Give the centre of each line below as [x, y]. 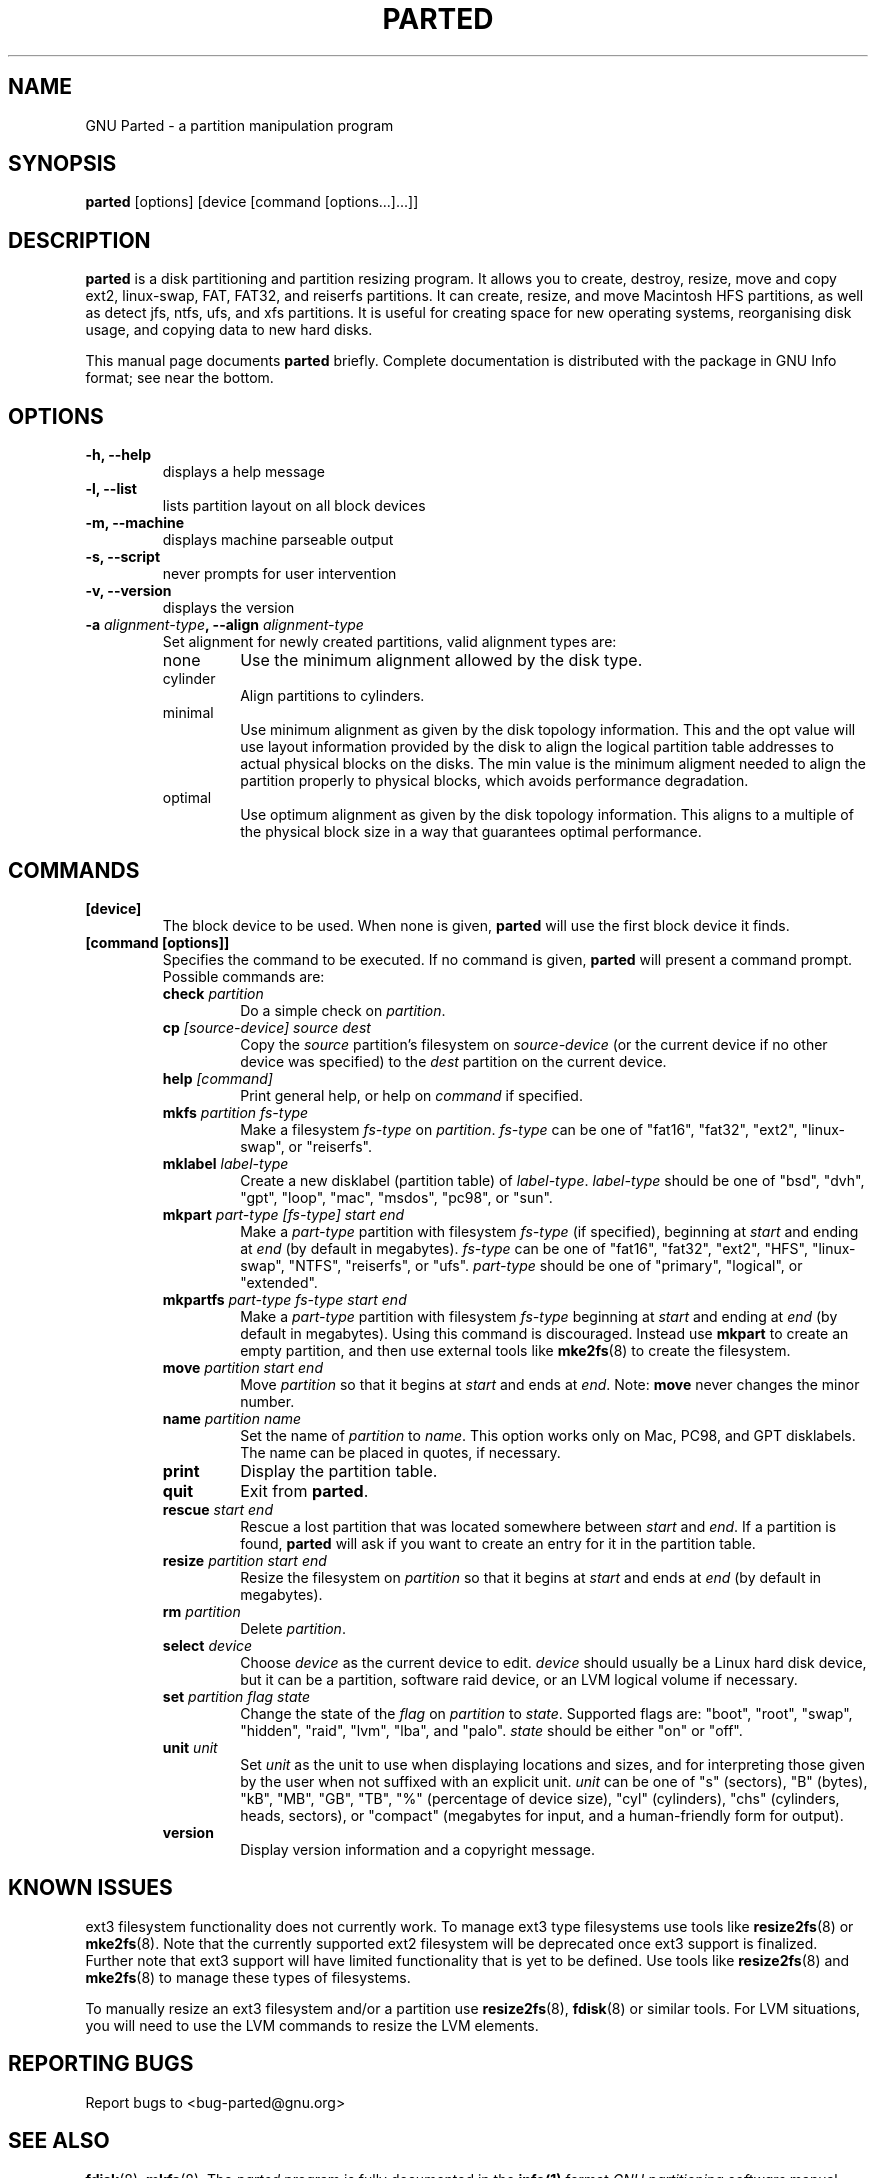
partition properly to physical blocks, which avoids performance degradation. [494, 781]
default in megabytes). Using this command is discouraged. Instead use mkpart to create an [544, 1333]
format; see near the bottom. [179, 378]
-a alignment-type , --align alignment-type [224, 625]
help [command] [217, 1078]
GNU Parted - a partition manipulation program [239, 125]
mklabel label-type [225, 1163]
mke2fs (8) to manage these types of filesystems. [248, 1977]
